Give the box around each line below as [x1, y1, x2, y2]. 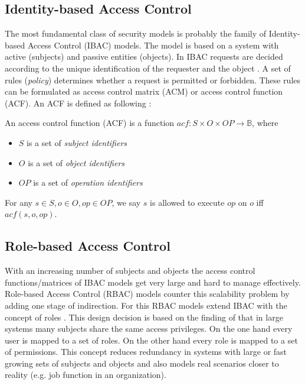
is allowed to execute [150, 196, 225, 208]
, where [252, 117, 278, 129]
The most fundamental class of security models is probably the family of [5, 27, 267, 40]
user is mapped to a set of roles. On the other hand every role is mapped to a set [5, 334, 298, 346]
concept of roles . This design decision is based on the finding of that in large [5, 310, 283, 323]
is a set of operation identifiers [33, 176, 143, 189]
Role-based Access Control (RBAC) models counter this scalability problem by [5, 287, 290, 300]
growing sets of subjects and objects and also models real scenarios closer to [5, 357, 279, 369]
